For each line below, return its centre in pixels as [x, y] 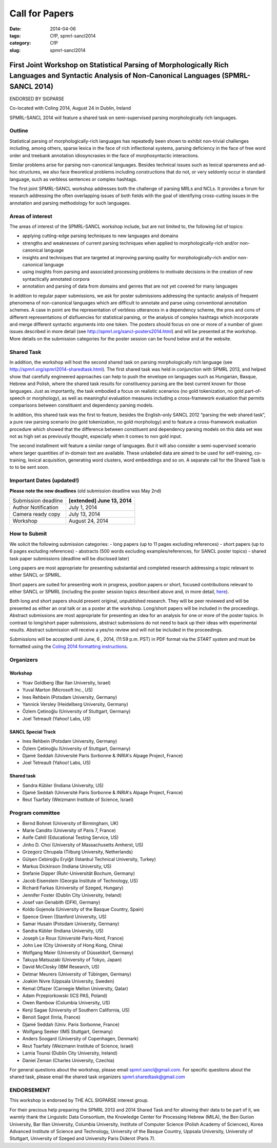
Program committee [35, 813]
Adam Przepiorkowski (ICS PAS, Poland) [65, 996]
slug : [15, 50]
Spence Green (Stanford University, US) [65, 916]
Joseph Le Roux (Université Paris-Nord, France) [73, 938]
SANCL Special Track [33, 732]
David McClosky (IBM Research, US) [61, 967]
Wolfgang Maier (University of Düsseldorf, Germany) [78, 952]
